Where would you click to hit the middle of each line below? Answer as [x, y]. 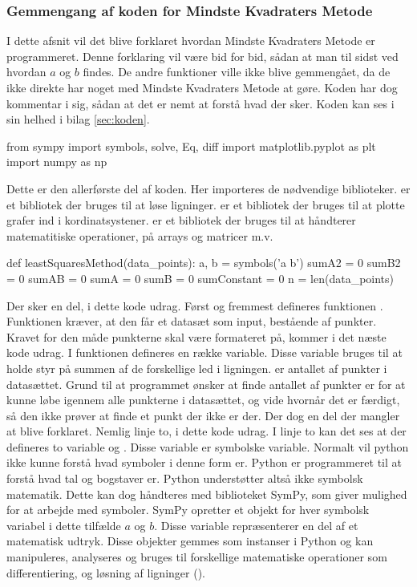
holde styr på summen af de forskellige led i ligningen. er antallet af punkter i [197, 368]
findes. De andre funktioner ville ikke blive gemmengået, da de [237, 72]
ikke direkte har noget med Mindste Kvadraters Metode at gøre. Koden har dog [202, 87]
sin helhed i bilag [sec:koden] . [78, 119]
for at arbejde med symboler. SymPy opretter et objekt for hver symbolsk [188, 510]
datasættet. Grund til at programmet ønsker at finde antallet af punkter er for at [206, 384]
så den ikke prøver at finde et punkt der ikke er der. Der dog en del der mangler [203, 415]
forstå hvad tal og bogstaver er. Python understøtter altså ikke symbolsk [185, 478]
